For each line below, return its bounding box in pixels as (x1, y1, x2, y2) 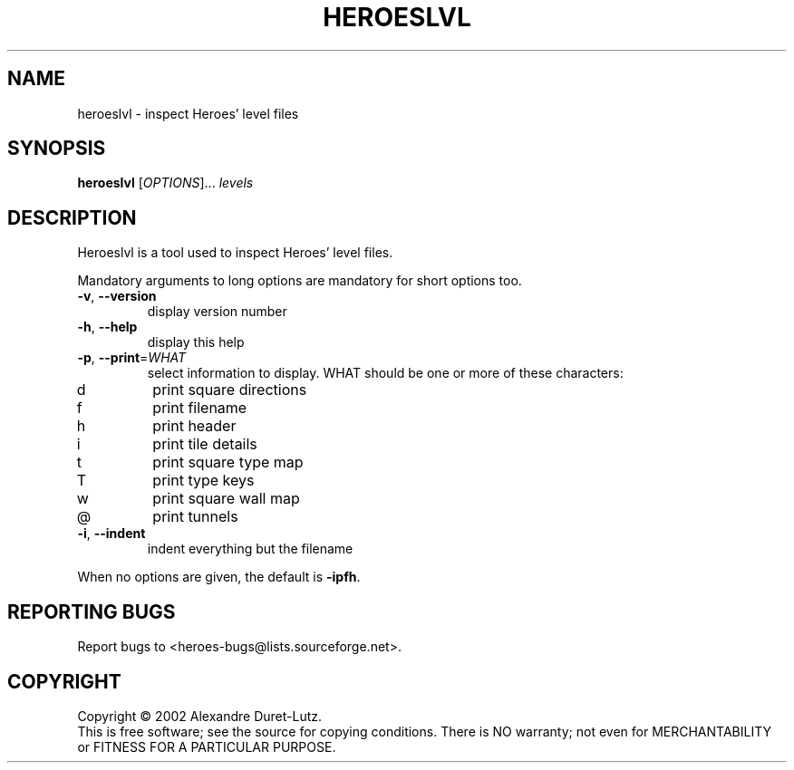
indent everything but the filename (147, 541, 353, 557)
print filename (152, 399, 247, 418)
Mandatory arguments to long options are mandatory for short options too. (77, 273, 522, 289)
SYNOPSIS (7, 137, 106, 160)
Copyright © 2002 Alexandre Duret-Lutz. (77, 707, 323, 724)
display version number (147, 303, 287, 320)
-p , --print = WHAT (77, 350, 187, 366)
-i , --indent (77, 525, 146, 542)
